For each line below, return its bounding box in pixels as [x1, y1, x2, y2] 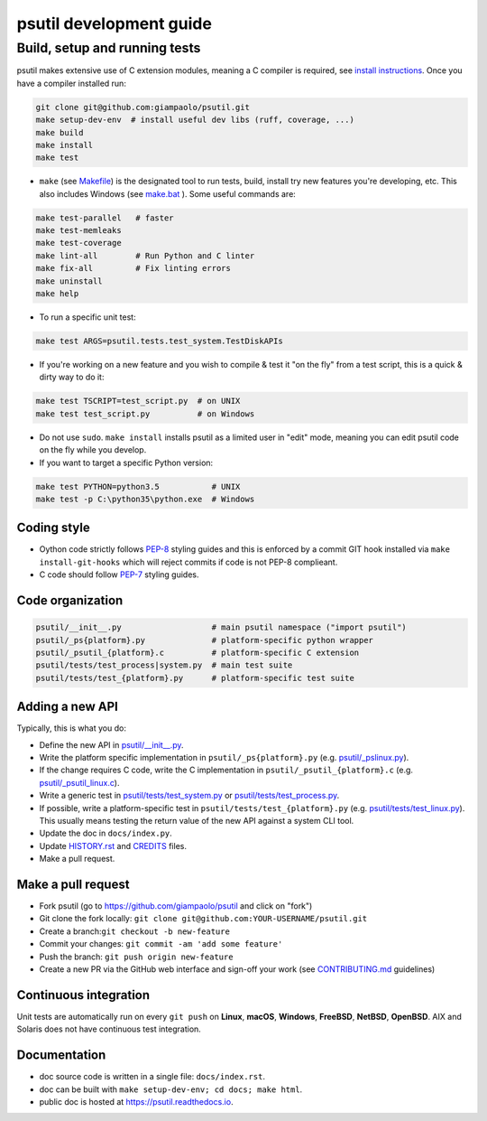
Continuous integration [16, 987, 151, 1003]
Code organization [16, 593, 124, 608]
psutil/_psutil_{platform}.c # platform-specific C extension [35, 647, 360, 658]
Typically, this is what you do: [16, 723, 126, 733]
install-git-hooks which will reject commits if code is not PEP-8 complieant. [39, 556, 338, 567]
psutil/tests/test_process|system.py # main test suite [35, 660, 293, 670]
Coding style [16, 520, 90, 536]
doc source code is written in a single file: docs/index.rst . [39, 1071, 266, 1082]
